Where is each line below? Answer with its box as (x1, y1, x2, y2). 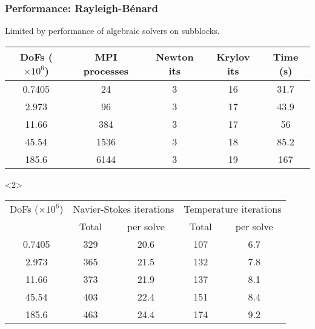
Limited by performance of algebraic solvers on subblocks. (5, 24, 220, 37)
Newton (155, 49, 194, 64)
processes (83, 63, 129, 78)
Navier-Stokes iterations (73, 202, 174, 216)
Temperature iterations (184, 202, 282, 216)
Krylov (216, 49, 250, 64)
